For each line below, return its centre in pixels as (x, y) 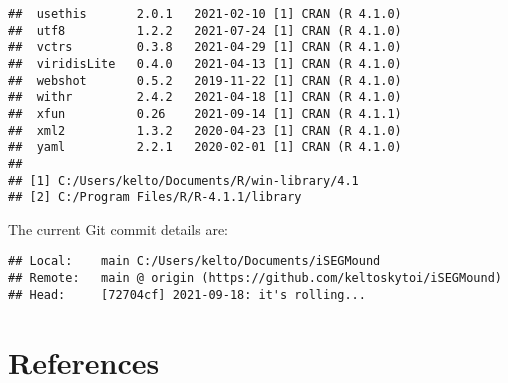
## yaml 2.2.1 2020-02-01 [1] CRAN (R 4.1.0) (205, 147)
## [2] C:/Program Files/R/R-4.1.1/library (155, 197)
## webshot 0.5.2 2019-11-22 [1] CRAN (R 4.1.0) (205, 80)
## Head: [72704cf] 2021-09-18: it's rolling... (187, 294)
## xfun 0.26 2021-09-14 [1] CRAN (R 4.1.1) (205, 113)
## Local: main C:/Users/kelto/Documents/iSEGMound (194, 261)
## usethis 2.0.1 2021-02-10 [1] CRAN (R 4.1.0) (205, 14)
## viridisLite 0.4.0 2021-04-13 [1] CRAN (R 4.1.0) (205, 63)
